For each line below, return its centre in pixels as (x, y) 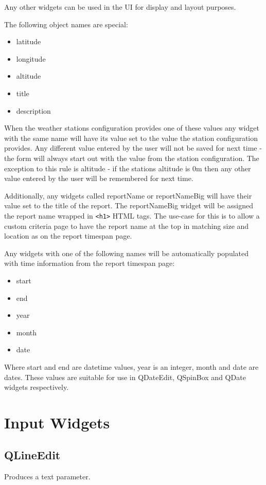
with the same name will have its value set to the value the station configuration (131, 138)
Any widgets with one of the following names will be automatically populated (127, 253)
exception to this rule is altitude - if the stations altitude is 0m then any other (128, 168)
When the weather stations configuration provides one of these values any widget (132, 128)
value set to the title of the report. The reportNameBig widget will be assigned (129, 205)
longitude (31, 58)
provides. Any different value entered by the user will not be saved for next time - (133, 148)
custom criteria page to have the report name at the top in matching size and (127, 226)
